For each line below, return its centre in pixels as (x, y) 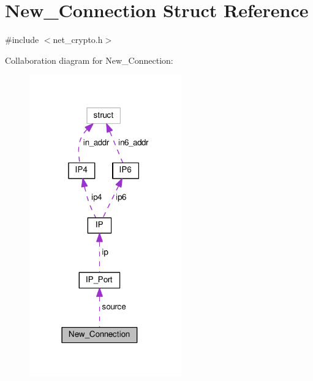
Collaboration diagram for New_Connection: (89, 60)
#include (22, 40)
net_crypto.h (78, 40)
